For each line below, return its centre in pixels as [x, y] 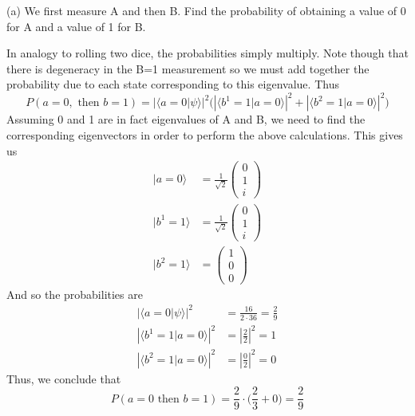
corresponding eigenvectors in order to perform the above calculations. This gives [205, 135]
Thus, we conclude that [64, 378]
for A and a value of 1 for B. [76, 26]
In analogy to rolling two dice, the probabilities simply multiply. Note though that [207, 53]
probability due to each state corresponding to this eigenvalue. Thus [173, 84]
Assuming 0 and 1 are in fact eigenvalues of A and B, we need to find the [186, 119]
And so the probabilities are [75, 294]
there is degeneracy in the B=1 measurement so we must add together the [188, 68]
